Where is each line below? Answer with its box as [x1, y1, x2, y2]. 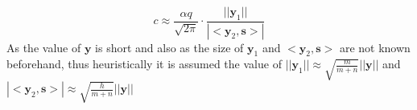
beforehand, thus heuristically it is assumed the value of [6, 55, 282, 72]
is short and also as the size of [95, 39, 244, 55]
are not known [339, 39, 411, 55]
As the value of [6, 39, 81, 55]
